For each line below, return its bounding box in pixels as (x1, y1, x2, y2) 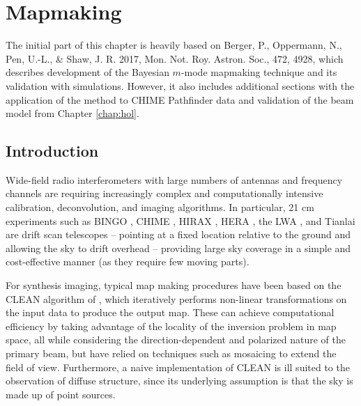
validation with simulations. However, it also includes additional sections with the (6, 78, 355, 93)
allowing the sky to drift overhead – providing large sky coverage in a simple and (6, 240, 351, 255)
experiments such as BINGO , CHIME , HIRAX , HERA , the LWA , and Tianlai (6, 213, 355, 228)
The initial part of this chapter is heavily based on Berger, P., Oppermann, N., (6, 38, 342, 52)
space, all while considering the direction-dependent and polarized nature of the (6, 332, 346, 347)
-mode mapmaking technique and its (180, 65, 337, 79)
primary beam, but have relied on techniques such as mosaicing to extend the (6, 346, 337, 361)
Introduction (6, 140, 99, 162)
